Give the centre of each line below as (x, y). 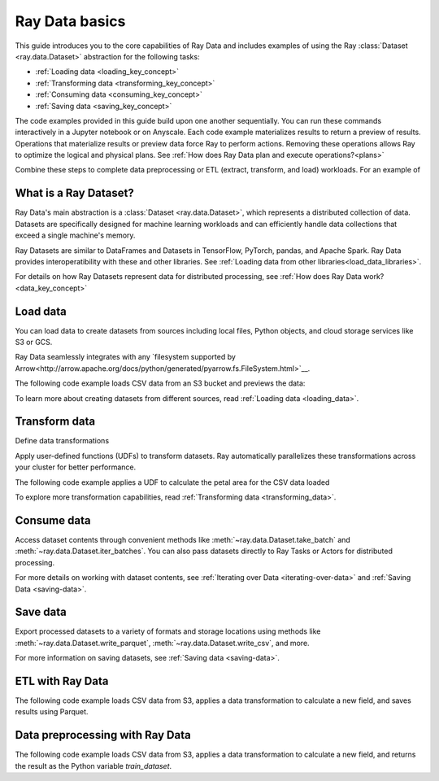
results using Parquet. (52, 712)
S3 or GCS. (34, 342)
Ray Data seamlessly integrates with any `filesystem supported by (125, 357)
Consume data (53, 520)
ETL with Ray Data (62, 681)
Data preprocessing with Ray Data (103, 735)
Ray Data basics (70, 21)
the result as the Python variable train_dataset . (93, 766)
